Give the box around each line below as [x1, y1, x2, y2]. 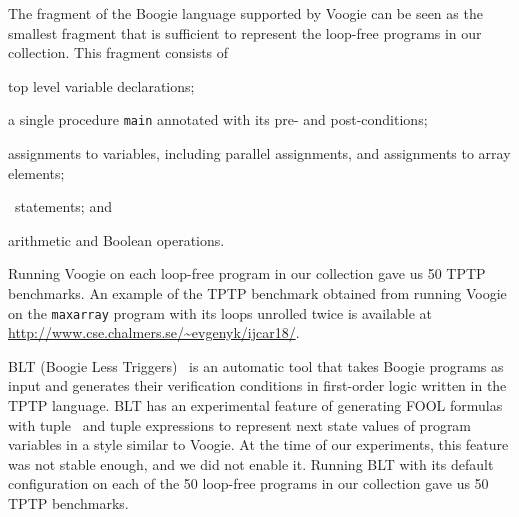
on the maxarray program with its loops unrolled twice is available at [8, 302, 432, 323]
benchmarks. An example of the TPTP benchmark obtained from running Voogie [8, 283, 507, 303]
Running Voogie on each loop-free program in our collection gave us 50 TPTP [8, 263, 486, 284]
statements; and [14, 196, 112, 217]
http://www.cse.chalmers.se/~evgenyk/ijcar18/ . [8, 322, 300, 343]
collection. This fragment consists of [8, 42, 229, 63]
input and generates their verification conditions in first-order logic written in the [8, 375, 507, 396]
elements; [8, 162, 65, 183]
